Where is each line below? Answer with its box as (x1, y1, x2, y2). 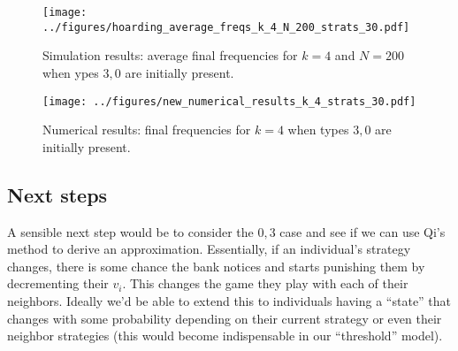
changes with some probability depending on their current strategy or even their (7, 309, 442, 327)
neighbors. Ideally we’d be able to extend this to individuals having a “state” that (7, 291, 452, 309)
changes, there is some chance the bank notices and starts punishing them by (7, 256, 425, 275)
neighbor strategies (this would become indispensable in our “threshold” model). (7, 326, 443, 345)
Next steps (7, 180, 108, 208)
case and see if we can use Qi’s (279, 222, 446, 240)
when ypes (42, 63, 99, 81)
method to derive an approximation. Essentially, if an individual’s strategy (7, 240, 411, 258)
